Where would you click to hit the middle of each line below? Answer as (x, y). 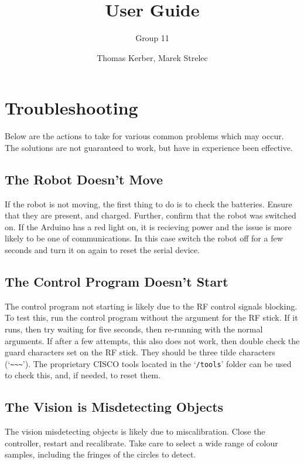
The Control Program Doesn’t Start (117, 281)
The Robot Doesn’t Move (84, 179)
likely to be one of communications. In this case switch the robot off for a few (144, 238)
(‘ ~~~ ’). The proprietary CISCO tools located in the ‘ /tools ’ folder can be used (148, 363)
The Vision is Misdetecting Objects (114, 407)
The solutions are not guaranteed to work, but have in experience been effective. (149, 147)
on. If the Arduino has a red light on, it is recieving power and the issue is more (148, 226)
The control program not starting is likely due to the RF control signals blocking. (151, 306)
